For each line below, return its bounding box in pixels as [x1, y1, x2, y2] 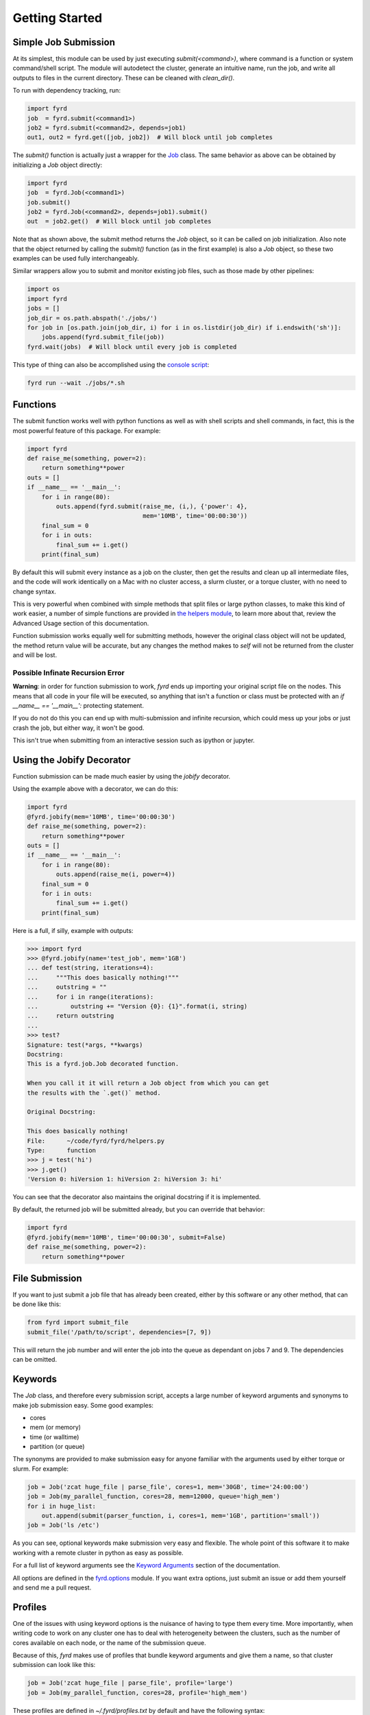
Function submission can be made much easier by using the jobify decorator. [12, 772, 231, 781]
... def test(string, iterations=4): [27, 964, 154, 972]
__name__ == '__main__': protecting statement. [12, 701, 144, 709]
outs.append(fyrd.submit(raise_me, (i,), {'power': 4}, [56, 502, 248, 510]
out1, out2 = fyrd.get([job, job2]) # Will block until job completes [27, 134, 273, 141]
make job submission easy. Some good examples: [12, 1401, 154, 1409]
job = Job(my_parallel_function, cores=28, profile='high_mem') [27, 1688, 248, 1696]
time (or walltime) [29, 1432, 79, 1441]
